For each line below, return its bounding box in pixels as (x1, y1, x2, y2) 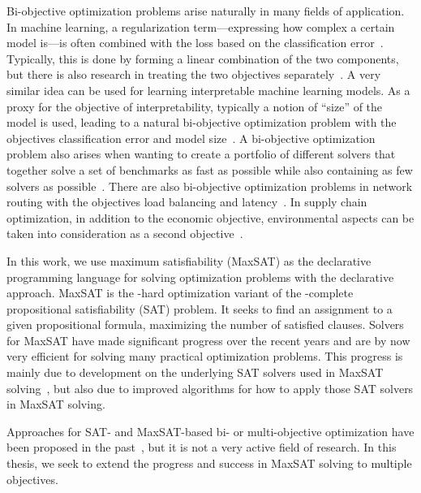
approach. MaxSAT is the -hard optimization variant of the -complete (6, 284, 354, 301)
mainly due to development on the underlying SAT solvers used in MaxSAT (6, 364, 384, 381)
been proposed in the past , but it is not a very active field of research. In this (6, 439, 397, 456)
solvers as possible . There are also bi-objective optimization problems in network (6, 177, 413, 194)
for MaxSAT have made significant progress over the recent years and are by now (6, 331, 410, 348)
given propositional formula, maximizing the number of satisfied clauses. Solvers (6, 316, 404, 333)
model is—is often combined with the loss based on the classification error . (6, 34, 384, 51)
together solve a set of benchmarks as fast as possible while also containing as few (6, 161, 413, 178)
